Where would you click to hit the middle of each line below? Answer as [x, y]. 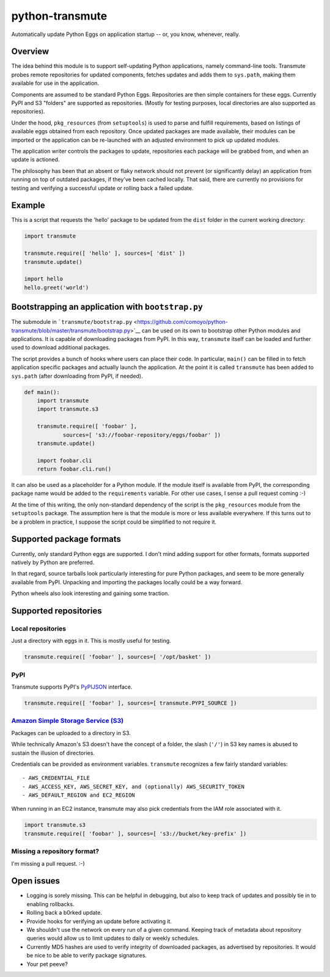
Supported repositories [57, 611]
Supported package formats [66, 539]
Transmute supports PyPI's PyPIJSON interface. [72, 687]
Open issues [36, 881]
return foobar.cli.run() [74, 469]
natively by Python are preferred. [53, 562]
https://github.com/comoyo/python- [183, 322]
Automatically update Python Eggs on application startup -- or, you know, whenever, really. [126, 34]
